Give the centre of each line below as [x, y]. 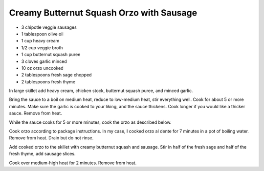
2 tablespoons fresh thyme [48, 82]
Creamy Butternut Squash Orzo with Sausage [103, 13]
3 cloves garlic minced [44, 61]
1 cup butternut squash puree [51, 55]
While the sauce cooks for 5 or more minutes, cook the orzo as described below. [90, 122]
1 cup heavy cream [40, 41]
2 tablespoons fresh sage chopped [56, 75]
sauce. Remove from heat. [35, 113]
